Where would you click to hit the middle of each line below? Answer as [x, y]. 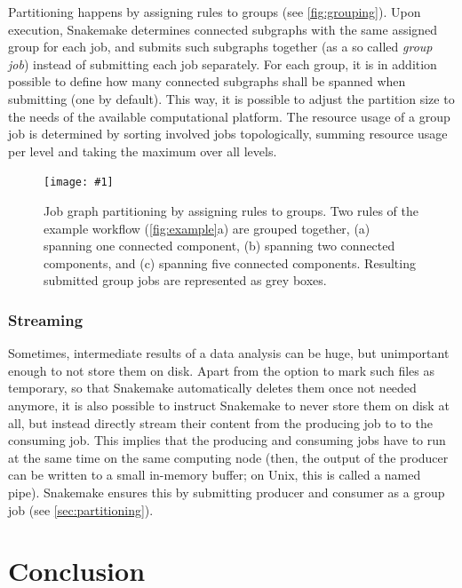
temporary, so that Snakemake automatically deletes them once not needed [212, 388]
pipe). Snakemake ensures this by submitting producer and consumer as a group [227, 492]
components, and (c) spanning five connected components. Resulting [230, 262]
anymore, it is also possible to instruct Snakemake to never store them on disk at [229, 405]
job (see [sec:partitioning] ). [81, 509]
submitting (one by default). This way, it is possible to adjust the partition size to [231, 98]
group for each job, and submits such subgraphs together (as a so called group [220, 47]
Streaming [46, 319]
